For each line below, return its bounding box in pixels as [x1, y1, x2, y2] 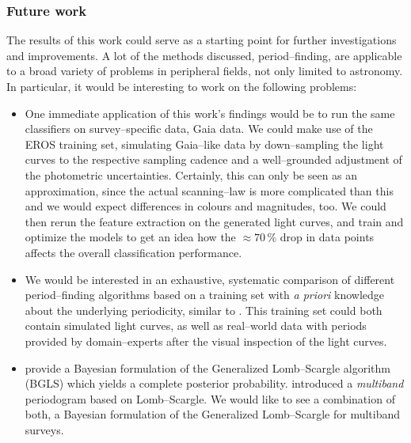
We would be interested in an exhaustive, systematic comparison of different [25, 271, 395, 287]
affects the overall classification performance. [25, 244, 242, 260]
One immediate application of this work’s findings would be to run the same [25, 104, 395, 121]
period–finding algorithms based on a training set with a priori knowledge [25, 286, 385, 303]
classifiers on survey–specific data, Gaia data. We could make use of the [25, 120, 373, 137]
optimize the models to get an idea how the [25, 229, 236, 245]
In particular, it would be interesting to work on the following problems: [6, 78, 357, 94]
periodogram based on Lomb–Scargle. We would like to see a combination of [25, 390, 395, 407]
